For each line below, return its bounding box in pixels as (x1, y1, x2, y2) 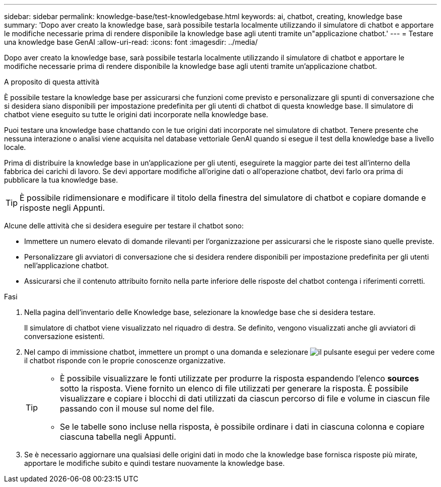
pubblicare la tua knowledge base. (4, 176, 118, 184)
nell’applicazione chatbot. (24, 261, 109, 270)
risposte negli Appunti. (20, 203, 105, 213)
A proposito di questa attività (4, 77, 100, 86)
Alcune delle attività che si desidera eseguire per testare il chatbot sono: (4, 221, 244, 230)
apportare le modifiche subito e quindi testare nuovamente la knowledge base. (24, 459, 285, 467)
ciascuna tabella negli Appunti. (60, 432, 176, 442)
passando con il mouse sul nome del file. (60, 403, 214, 414)
